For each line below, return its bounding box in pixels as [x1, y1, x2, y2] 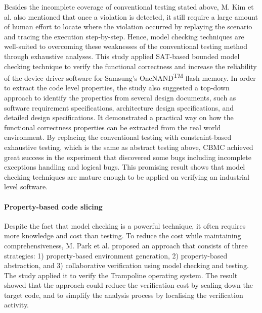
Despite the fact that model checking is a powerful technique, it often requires [4, 220, 246, 231]
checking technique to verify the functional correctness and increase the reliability [4, 61, 257, 71]
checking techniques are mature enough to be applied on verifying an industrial [4, 171, 249, 182]
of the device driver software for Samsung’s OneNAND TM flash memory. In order [4, 71, 256, 83]
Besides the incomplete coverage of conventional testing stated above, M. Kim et [4, 2, 254, 12]
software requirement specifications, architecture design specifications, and [4, 102, 234, 113]
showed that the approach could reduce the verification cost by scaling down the [4, 280, 253, 290]
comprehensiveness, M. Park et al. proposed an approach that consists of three [4, 240, 248, 250]
